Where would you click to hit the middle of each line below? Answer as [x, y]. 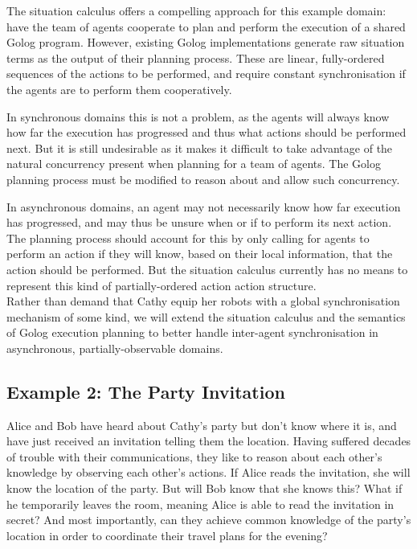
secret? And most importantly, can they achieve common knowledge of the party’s [209, 520]
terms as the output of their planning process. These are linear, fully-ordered [196, 57]
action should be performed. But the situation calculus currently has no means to [207, 269]
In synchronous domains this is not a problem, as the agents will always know [198, 116]
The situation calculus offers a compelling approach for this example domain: [196, 10]
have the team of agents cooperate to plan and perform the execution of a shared [206, 26]
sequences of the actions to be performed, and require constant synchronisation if [206, 74]
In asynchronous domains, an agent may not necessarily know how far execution [204, 206]
